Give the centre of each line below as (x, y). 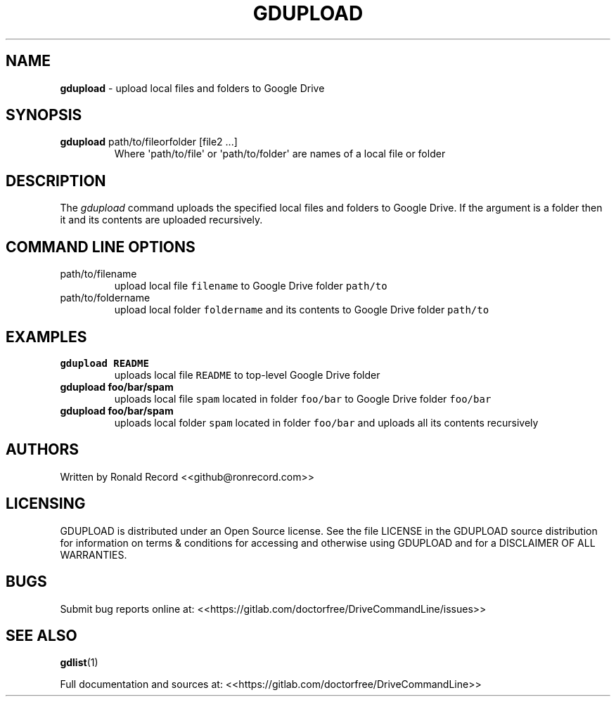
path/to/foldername (105, 298)
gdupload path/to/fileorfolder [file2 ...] (149, 142)
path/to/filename (98, 274)
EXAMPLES (46, 337)
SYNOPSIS (44, 115)
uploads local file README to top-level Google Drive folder (247, 375)
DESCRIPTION (56, 181)
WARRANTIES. (94, 554)
